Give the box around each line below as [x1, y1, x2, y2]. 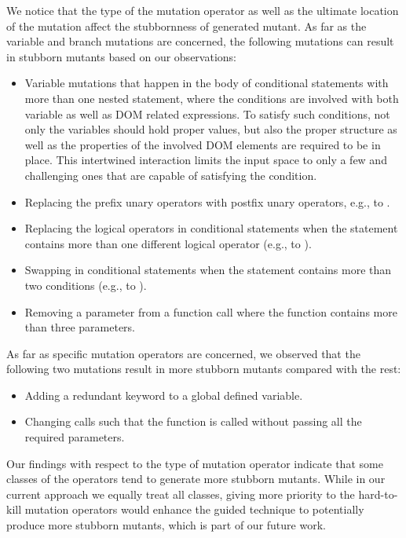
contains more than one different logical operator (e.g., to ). [24, 235, 312, 251]
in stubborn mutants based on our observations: [6, 48, 236, 64]
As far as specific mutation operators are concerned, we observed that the [6, 345, 360, 361]
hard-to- [358, 485, 398, 502]
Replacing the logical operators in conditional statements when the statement [24, 220, 398, 236]
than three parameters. [24, 319, 135, 335]
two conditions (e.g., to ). [24, 276, 147, 293]
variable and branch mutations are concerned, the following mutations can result [6, 33, 394, 49]
